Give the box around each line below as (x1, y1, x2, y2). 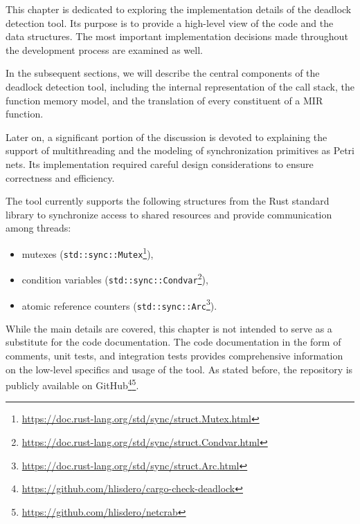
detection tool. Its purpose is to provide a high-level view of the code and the (6, 15, 334, 30)
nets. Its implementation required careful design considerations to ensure (6, 156, 314, 171)
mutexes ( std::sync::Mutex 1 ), (21, 244, 154, 261)
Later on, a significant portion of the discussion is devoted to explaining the (6, 129, 327, 144)
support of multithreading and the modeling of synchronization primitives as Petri (6, 143, 354, 158)
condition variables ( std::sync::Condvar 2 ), (21, 270, 208, 286)
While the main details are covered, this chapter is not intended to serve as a (6, 321, 332, 335)
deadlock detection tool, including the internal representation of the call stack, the (6, 79, 354, 93)
